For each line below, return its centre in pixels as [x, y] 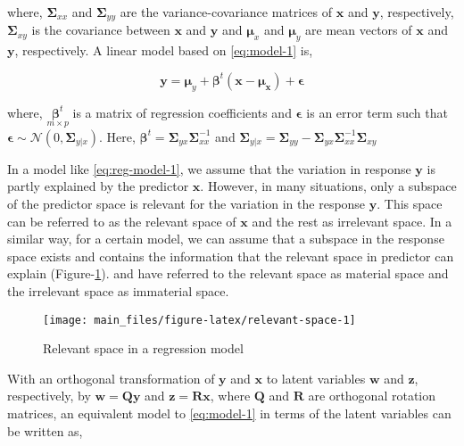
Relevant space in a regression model [143, 348]
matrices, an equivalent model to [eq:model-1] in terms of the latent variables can [229, 413]
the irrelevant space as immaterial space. [118, 291]
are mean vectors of [359, 30]
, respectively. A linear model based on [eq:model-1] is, [164, 50]
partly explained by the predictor [98, 186]
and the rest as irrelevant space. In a [352, 221]
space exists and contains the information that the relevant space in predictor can [231, 256]
